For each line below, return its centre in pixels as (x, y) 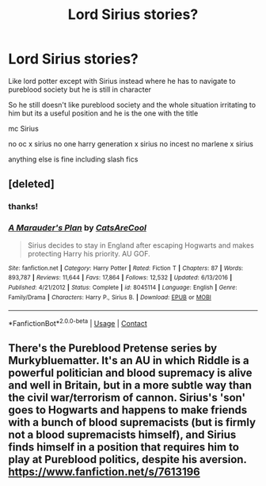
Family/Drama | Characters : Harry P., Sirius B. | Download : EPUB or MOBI (110, 297)
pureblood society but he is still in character (80, 89)
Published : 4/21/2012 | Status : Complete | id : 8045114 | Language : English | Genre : (123, 287)
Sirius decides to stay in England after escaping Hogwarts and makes (141, 245)
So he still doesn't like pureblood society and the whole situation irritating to (132, 104)
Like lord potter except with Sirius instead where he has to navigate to (122, 81)
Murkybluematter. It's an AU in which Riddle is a (129, 361)
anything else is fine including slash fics (73, 159)
